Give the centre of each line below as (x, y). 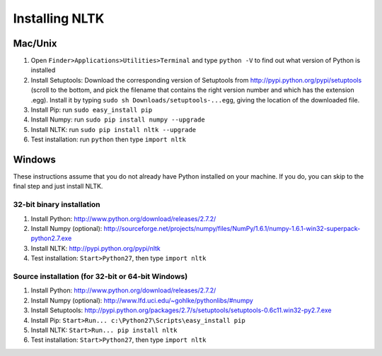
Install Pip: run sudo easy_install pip (92, 110)
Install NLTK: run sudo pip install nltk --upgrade (114, 129)
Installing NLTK (59, 18)
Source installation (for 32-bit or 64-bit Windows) (100, 276)
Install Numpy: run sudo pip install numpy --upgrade (118, 119)
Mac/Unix (35, 43)
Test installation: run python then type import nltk (109, 140)
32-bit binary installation (57, 205)
